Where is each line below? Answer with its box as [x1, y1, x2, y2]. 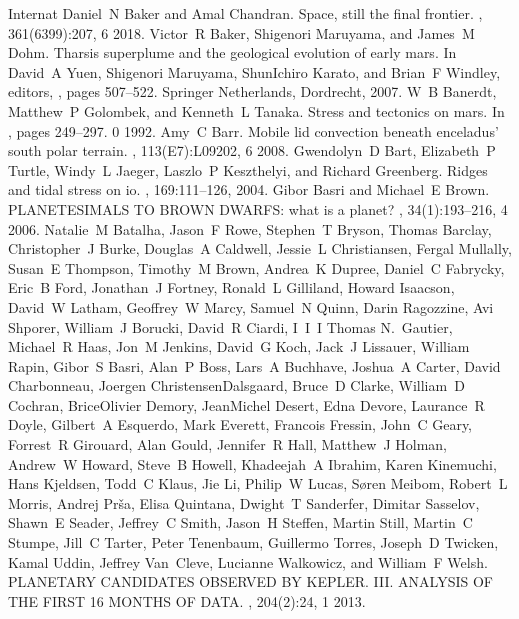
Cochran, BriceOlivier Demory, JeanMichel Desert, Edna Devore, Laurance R [8, 394, 485, 415]
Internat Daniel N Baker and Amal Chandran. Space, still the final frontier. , [8, 3, 483, 23]
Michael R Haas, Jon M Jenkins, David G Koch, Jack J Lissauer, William [8, 336, 470, 357]
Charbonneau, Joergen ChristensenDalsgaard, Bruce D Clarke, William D [8, 375, 465, 396]
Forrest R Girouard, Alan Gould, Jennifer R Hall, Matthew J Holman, [8, 434, 448, 455]
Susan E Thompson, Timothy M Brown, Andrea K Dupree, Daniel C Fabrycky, [8, 257, 505, 278]
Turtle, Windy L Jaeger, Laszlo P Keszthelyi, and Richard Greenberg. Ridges [8, 159, 488, 180]
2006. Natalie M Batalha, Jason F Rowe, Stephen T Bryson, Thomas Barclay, [8, 218, 492, 239]
